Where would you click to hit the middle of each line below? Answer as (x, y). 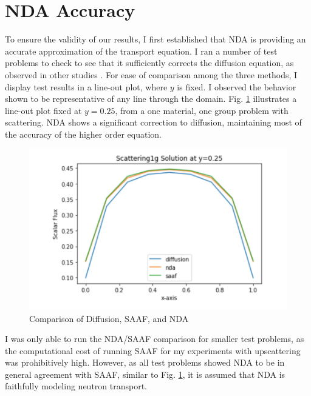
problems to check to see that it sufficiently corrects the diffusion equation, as (149, 63)
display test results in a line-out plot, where (86, 86)
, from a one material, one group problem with (202, 110)
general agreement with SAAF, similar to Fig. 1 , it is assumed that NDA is (145, 374)
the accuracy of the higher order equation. (84, 134)
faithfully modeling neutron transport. (76, 386)
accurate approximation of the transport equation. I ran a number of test (141, 51)
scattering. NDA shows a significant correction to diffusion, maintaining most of (153, 122)
